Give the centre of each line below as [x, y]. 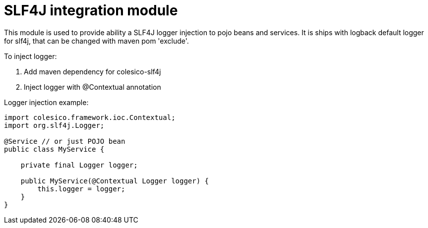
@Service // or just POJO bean [65, 141]
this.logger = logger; [81, 189]
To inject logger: [31, 56]
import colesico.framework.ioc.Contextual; [90, 117]
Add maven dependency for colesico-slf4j [92, 71]
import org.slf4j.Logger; [54, 125]
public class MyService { [54, 149]
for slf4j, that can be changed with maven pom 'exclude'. [96, 41]
